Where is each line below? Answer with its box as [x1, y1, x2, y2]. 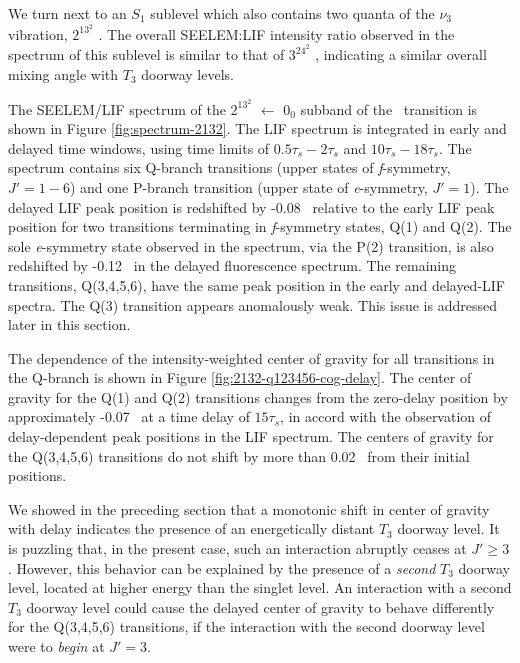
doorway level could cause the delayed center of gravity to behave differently [26, 596, 495, 617]
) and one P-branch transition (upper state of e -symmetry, [69, 176, 428, 197]
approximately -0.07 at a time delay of [8, 406, 250, 427]
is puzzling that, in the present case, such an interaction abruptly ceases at [8, 538, 467, 559]
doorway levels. [141, 63, 234, 84]
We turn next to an [8, 3, 127, 23]
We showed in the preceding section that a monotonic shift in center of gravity [8, 498, 490, 519]
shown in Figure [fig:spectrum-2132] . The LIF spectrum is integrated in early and [8, 118, 507, 139]
